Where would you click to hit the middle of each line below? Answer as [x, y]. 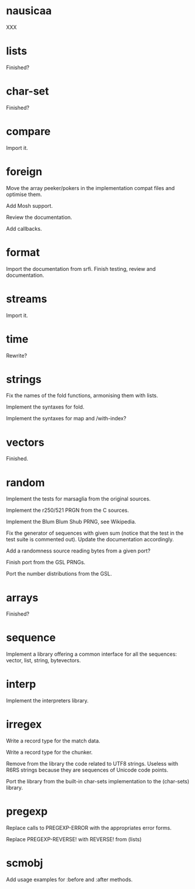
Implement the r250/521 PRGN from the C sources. [68, 510]
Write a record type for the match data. [53, 741]
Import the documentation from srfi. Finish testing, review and [81, 269]
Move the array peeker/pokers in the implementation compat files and [90, 188]
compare [28, 132]
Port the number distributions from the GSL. [59, 574]
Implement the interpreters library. [48, 701]
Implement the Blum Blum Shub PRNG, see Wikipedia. [71, 522]
